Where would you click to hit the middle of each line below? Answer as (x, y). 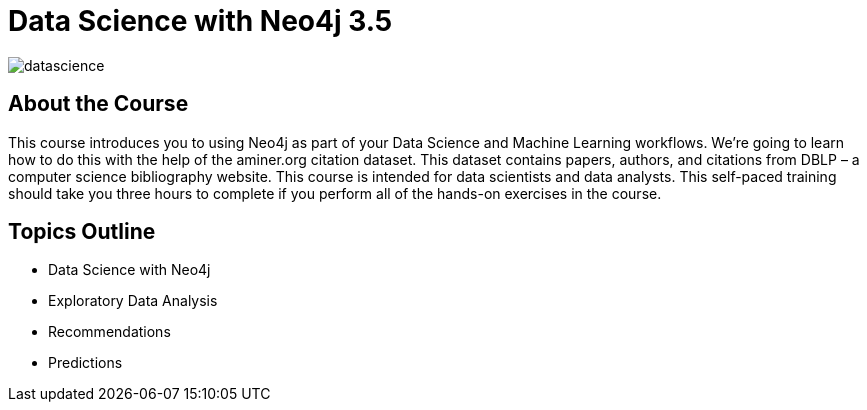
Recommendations (109, 332)
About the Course (98, 104)
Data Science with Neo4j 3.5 (200, 21)
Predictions (85, 363)
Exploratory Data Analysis (133, 301)
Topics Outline (82, 232)
